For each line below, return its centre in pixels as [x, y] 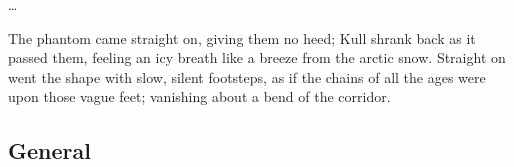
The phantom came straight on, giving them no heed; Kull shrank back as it [242, 37]
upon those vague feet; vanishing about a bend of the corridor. [199, 96]
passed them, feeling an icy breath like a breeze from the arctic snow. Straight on [257, 57]
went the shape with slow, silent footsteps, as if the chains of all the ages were [247, 76]
